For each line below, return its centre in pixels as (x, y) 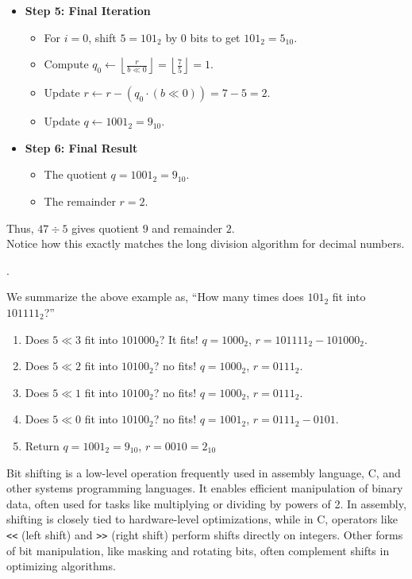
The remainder (80, 201)
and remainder (187, 228)
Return (42, 445)
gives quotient (106, 228)
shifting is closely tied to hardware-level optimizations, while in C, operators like (202, 519)
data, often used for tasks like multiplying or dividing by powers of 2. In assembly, (206, 503)
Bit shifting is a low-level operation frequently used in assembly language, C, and (204, 472)
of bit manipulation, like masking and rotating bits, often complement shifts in (198, 550)
